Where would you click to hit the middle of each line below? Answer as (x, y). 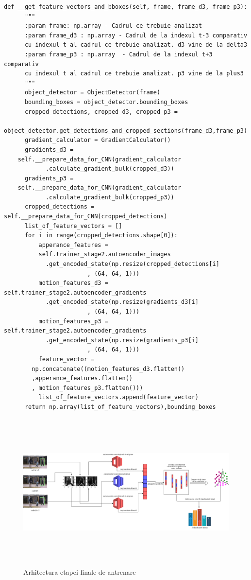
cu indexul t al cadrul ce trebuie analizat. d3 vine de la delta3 (136, 45)
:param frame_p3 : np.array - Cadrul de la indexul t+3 (118, 54)
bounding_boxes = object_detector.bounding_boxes (106, 102)
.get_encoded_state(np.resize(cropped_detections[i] (132, 264)
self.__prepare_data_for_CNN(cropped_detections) (86, 217)
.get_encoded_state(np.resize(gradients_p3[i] (122, 340)
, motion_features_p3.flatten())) (87, 388)
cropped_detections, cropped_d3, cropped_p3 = (101, 112)
